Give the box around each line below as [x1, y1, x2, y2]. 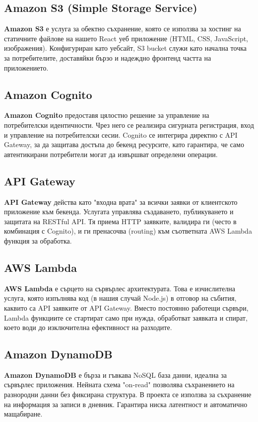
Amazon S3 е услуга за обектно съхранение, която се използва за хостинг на [4, 23, 241, 34]
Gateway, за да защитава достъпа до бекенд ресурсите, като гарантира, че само [4, 139, 244, 150]
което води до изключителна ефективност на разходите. [4, 322, 172, 333]
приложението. [4, 62, 49, 73]
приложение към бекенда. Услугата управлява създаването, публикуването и [4, 206, 234, 217]
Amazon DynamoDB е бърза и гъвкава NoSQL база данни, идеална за [4, 369, 227, 380]
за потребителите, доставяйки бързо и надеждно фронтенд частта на [4, 52, 211, 63]
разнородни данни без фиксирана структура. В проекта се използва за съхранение [4, 389, 252, 400]
